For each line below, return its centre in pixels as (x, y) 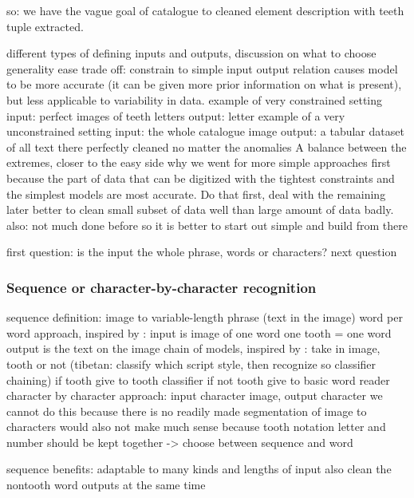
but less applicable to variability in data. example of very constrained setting (195, 99)
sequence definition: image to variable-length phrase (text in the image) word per (205, 317)
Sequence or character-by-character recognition (162, 287)
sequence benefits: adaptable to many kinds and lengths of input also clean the (199, 469)
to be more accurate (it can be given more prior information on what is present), (204, 84)
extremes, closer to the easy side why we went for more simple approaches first (199, 162)
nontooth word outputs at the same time (106, 485)
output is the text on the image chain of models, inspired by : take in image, (193, 348)
